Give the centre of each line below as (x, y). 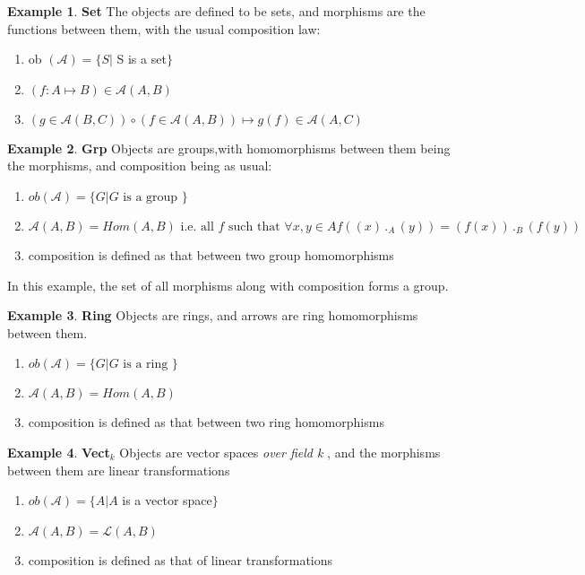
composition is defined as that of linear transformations (181, 559)
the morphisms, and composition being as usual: (140, 166)
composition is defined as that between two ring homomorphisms (206, 422)
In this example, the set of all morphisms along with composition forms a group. (228, 285)
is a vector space (167, 500)
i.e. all (197, 227)
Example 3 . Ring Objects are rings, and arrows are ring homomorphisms (213, 315)
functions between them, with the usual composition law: (164, 28)
